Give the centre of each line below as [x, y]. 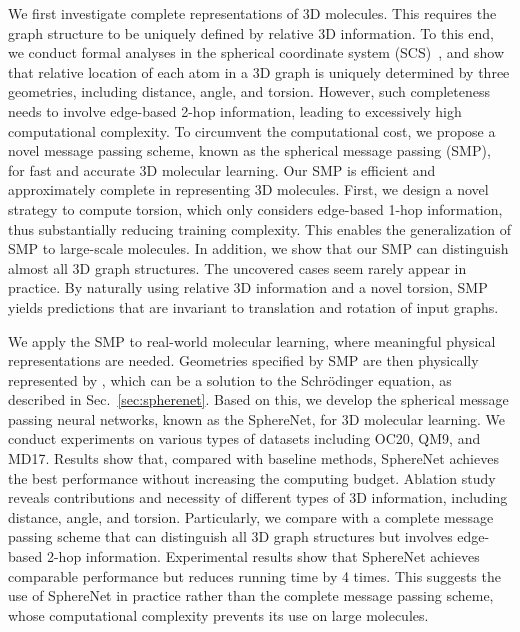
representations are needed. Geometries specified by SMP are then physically [243, 360]
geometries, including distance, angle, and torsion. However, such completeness [249, 91]
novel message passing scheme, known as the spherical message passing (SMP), [249, 150]
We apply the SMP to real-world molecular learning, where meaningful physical [252, 340]
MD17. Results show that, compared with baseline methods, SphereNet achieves [253, 458]
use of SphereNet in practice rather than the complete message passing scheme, [251, 595]
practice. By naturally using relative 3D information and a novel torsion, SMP [248, 287]
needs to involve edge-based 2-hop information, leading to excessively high [235, 110]
